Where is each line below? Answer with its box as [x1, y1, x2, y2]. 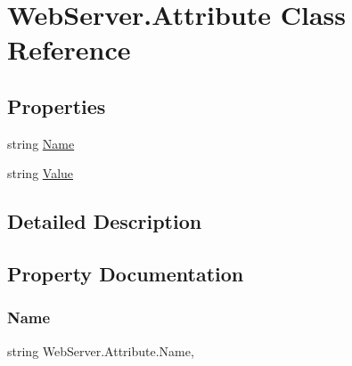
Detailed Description [7, 207, 202, 235]
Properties [7, 92, 106, 119]
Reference [7, 31, 131, 68]
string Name [7, 134, 75, 152]
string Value [7, 164, 74, 183]
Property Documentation [7, 260, 244, 288]
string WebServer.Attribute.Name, [7, 341, 194, 360]
